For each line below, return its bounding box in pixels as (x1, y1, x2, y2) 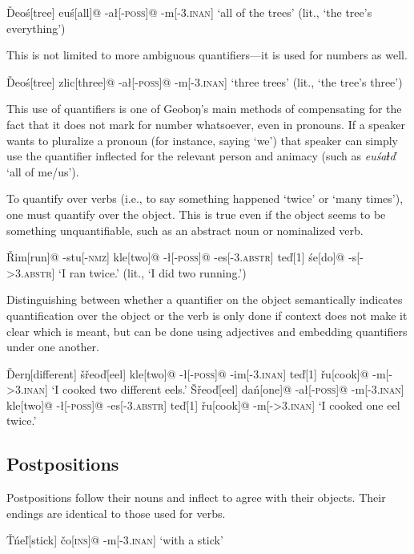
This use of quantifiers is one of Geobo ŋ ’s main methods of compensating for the (6, 100, 402, 117)
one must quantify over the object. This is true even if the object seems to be (6, 205, 386, 222)
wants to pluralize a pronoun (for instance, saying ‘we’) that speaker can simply (6, 131, 398, 148)
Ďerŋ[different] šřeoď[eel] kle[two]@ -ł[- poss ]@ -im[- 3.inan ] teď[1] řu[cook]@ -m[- (6, 365, 393, 382)
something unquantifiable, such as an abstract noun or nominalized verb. (6, 221, 364, 238)
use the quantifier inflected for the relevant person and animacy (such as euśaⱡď (6, 148, 396, 164)
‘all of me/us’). (6, 163, 79, 180)
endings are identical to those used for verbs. (6, 504, 226, 521)
